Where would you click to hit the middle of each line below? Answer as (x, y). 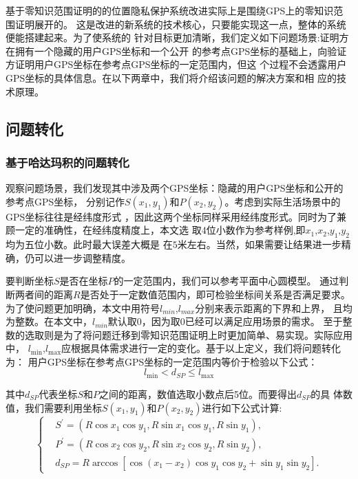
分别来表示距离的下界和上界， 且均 (274, 308)
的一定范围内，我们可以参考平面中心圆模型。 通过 (227, 281)
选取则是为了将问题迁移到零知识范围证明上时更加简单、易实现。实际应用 (188, 334)
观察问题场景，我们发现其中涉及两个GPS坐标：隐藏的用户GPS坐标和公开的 (175, 188)
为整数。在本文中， (49, 321)
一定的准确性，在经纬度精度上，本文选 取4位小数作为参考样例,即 (160, 230)
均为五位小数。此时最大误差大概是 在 (89, 244)
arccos (105, 463)
